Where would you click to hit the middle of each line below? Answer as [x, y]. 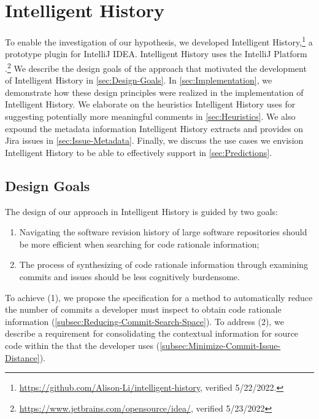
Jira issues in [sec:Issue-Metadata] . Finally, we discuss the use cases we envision [154, 140]
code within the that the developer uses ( [83, 345]
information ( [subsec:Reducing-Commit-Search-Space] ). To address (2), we [144, 321]
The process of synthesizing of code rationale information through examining [164, 264]
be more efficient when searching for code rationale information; [139, 244]
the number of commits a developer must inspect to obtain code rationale [143, 309]
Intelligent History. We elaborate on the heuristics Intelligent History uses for [150, 104]
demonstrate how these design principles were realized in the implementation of [154, 92]
